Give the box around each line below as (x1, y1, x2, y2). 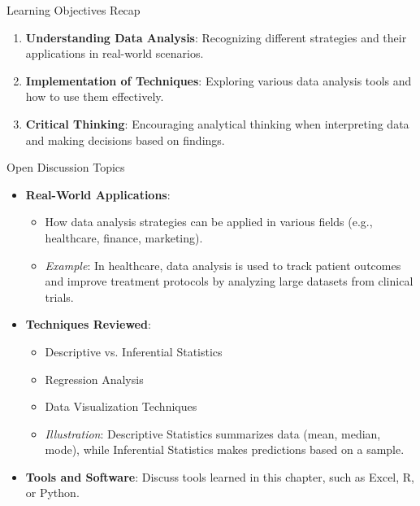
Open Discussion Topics (6, 159, 125, 176)
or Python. (25, 484, 80, 501)
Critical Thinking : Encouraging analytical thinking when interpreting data (25, 115, 409, 132)
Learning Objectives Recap (6, 2, 141, 18)
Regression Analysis (45, 370, 144, 387)
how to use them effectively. (25, 88, 164, 105)
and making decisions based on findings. (25, 131, 225, 148)
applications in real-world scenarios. (25, 45, 204, 62)
